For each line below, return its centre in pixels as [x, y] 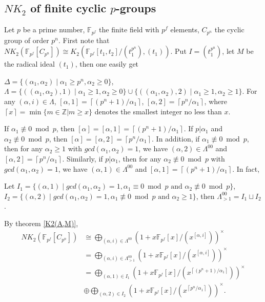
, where [216, 101]
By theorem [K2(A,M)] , [41, 223]
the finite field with [129, 29]
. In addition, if [176, 138]
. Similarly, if [83, 158]
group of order [27, 40]
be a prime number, [54, 29]
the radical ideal [29, 64]
